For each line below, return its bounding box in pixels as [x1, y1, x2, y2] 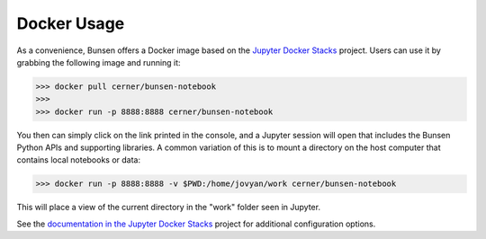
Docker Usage [16, 13, 125, 33]
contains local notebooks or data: [16, 155, 141, 165]
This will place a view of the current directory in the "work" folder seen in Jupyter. [16, 202, 321, 213]
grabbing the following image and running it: [16, 57, 181, 67]
